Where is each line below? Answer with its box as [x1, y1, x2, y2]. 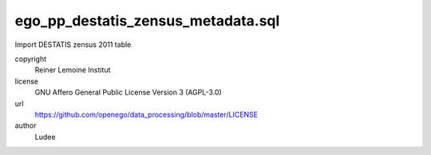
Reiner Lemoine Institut [34, 65, 111, 75]
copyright [14, 54, 47, 64]
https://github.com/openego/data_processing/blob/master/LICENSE [34, 110, 259, 119]
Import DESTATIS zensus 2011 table [14, 40, 132, 49]
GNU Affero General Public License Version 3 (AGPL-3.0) [34, 87, 223, 97]
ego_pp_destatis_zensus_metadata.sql [14, 12, 280, 29]
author [14, 121, 37, 130]
